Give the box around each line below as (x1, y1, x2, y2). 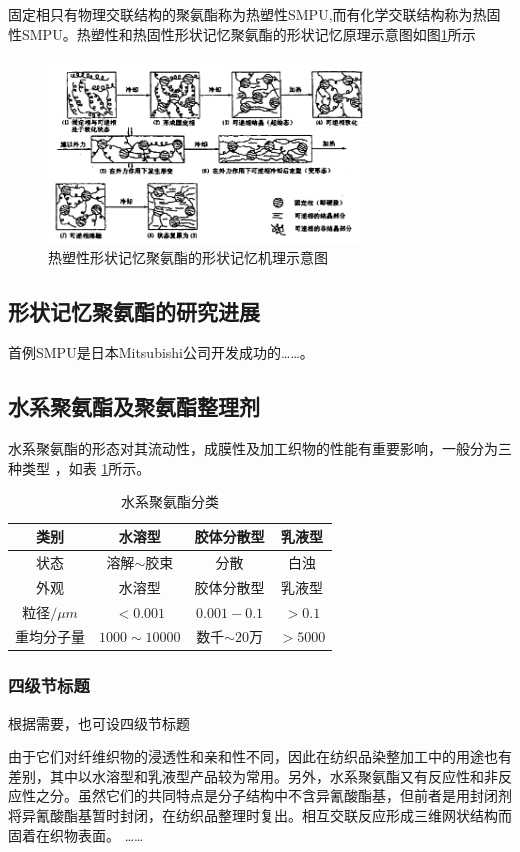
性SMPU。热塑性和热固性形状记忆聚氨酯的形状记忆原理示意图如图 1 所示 (8, 23, 476, 44)
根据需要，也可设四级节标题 (8, 712, 190, 733)
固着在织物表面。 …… (8, 824, 144, 845)
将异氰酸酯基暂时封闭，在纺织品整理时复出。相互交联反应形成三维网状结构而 (8, 805, 512, 826)
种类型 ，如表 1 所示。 (8, 457, 151, 478)
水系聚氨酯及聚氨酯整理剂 (8, 391, 260, 422)
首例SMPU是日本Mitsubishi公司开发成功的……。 (8, 342, 314, 363)
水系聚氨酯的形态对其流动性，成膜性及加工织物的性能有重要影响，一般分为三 (8, 438, 512, 459)
